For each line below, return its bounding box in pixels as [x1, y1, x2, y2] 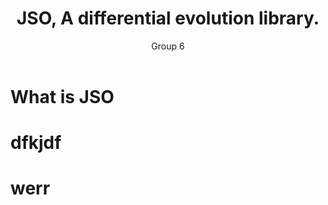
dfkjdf [10, 132, 62, 154]
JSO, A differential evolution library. [16, 7, 320, 30]
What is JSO [10, 85, 115, 108]
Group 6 [151, 40, 185, 52]
